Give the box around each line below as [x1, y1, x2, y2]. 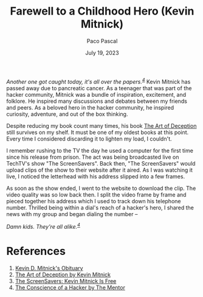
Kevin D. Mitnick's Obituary [15, 265, 83, 272]
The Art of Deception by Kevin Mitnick [15, 271, 111, 278]
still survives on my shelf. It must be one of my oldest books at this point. [6, 128, 189, 136]
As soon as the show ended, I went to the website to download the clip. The [6, 184, 196, 192]
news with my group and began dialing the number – [6, 210, 138, 217]
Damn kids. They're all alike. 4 [6, 222, 81, 231]
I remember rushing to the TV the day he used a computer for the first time [6, 147, 193, 154]
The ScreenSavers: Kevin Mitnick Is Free [15, 278, 117, 285]
